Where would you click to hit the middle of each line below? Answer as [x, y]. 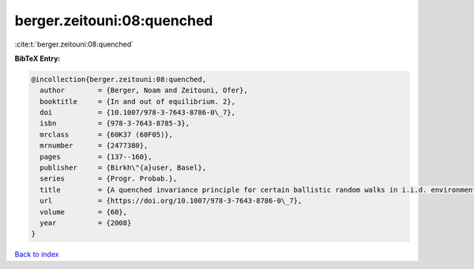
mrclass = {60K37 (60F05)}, [107, 134]
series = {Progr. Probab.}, [109, 179]
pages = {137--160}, [96, 157]
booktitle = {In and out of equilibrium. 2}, [138, 101]
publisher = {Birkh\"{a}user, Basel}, [123, 168]
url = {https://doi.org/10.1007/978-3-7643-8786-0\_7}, [171, 201]
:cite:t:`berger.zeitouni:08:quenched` [74, 44]
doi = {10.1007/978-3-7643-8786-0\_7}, [138, 113]
